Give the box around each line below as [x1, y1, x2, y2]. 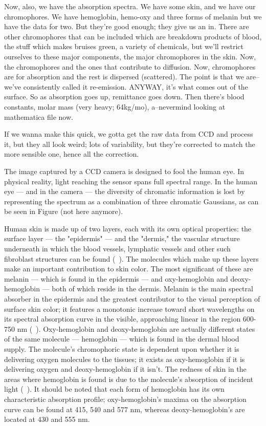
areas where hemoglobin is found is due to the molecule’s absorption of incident [4, 373, 254, 384]
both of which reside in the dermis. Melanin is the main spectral [52, 283, 253, 294]
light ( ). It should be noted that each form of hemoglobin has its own [4, 384, 225, 394]
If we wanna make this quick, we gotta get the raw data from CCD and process [4, 129, 253, 139]
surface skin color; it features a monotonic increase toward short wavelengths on [4, 303, 255, 314]
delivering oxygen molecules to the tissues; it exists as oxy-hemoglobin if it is [4, 353, 245, 364]
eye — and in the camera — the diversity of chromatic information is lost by [4, 186, 245, 197]
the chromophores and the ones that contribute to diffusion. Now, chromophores [4, 61, 256, 72]
